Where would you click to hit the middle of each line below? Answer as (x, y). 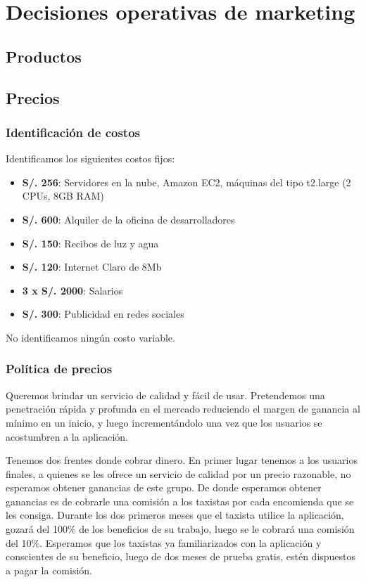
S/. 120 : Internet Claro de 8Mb (92, 267)
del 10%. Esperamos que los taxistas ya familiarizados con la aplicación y (164, 542)
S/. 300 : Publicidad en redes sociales (103, 314)
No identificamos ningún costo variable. (90, 337)
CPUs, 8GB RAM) (63, 196)
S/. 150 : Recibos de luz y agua (90, 243)
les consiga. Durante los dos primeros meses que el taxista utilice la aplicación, (175, 515)
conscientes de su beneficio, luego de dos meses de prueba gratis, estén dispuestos (181, 556)
